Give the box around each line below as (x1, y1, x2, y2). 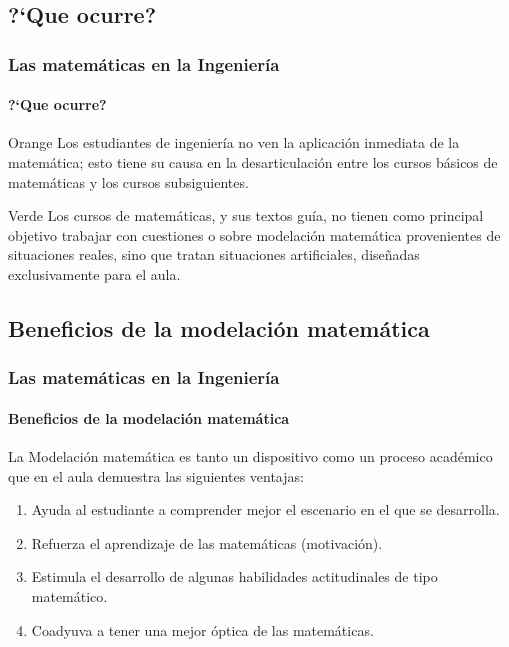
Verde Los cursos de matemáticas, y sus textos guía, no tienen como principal (8, 205, 484, 226)
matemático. (31, 585, 108, 606)
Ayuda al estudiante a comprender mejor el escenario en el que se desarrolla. (31, 499, 500, 520)
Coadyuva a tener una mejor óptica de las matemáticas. (31, 619, 374, 640)
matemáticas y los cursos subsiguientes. (8, 171, 249, 192)
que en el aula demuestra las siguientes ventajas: (8, 465, 304, 486)
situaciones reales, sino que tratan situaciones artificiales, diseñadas (8, 244, 420, 265)
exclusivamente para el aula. (8, 263, 181, 284)
